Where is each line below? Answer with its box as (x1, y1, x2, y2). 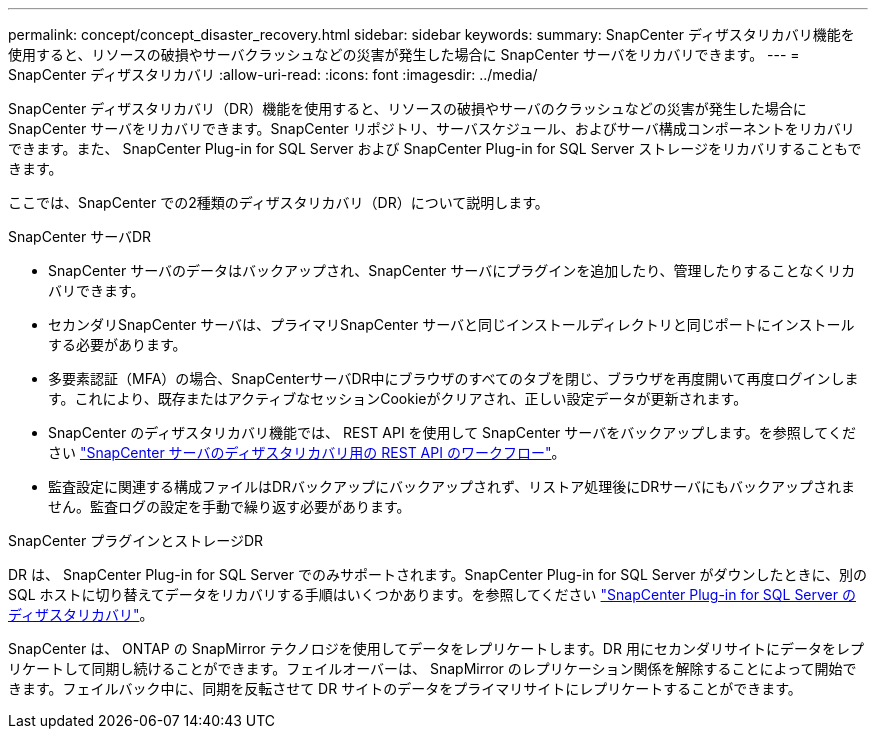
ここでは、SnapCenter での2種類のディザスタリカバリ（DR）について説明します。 (8, 194, 549, 211)
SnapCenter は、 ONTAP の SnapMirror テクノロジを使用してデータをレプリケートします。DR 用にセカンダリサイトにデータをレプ (8, 640, 864, 657)
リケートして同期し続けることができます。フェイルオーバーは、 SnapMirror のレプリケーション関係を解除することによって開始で (8, 660, 857, 677)
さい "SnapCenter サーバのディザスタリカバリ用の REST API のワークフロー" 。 (48, 444, 566, 461)
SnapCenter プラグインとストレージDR (8, 532, 263, 549)
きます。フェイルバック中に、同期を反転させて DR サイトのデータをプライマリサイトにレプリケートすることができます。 (8, 680, 802, 697)
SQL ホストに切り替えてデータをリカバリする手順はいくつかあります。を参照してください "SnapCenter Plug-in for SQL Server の (8, 586, 856, 603)
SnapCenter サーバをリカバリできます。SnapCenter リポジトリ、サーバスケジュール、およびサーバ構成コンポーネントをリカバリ (8, 120, 855, 137)
